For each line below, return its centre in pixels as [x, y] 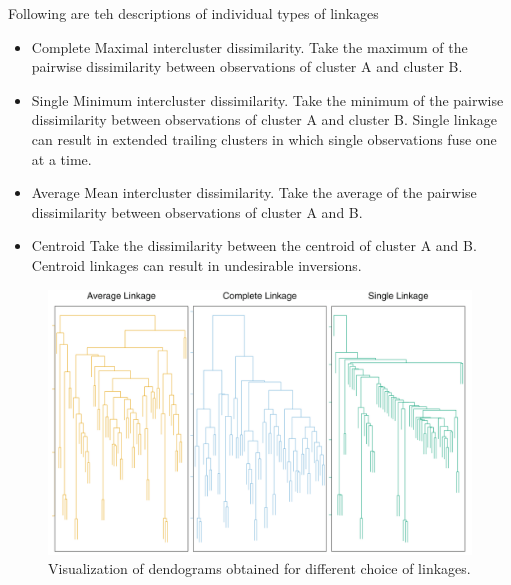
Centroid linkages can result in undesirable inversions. [196, 264]
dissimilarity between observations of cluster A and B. [197, 211]
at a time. [61, 158]
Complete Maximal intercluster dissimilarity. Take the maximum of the [249, 46]
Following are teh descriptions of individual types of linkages [193, 13]
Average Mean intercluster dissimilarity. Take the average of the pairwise [254, 192]
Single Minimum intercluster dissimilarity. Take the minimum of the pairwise [267, 99]
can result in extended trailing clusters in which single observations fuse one [264, 138]
